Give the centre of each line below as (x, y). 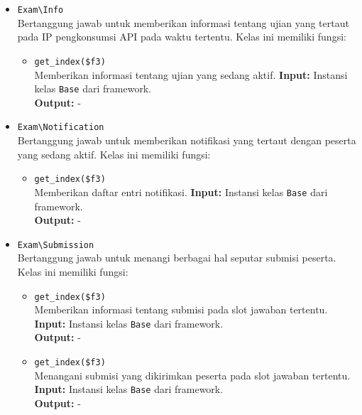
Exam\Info (40, 10)
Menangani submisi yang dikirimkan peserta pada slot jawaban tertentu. (192, 375)
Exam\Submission (56, 245)
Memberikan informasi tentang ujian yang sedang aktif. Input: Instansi (191, 74)
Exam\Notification (61, 128)
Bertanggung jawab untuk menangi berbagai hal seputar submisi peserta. (177, 258)
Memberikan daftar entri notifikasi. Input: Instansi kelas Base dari (181, 192)
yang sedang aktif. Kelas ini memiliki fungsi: (114, 154)
